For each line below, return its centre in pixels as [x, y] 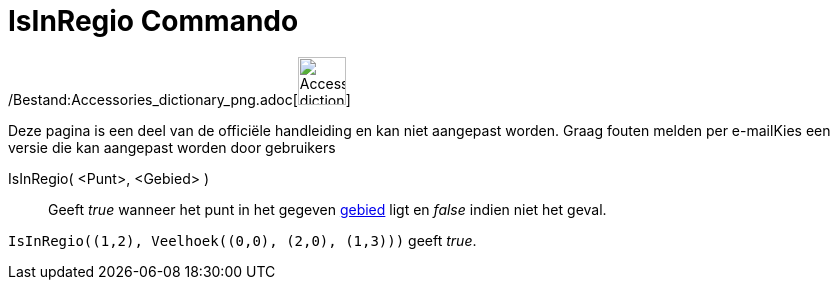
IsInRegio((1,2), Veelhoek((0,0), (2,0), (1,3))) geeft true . [242, 240]
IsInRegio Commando [153, 21]
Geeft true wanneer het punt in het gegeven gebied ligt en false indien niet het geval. [327, 209]
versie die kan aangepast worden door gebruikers [172, 147]
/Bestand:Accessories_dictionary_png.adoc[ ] [179, 99]
